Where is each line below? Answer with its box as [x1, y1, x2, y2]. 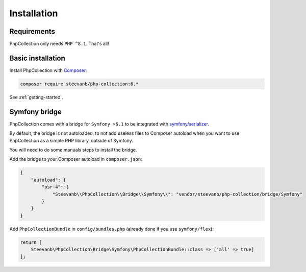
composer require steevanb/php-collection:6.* [20, 81, 139, 87]
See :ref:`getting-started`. [9, 94, 63, 100]
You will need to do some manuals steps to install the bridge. [9, 147, 137, 153]
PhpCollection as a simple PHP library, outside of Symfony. [9, 137, 134, 143]
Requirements [9, 27, 56, 36]
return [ [20, 239, 42, 245]
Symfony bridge [9, 107, 62, 116]
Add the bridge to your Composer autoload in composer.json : [9, 156, 142, 162]
